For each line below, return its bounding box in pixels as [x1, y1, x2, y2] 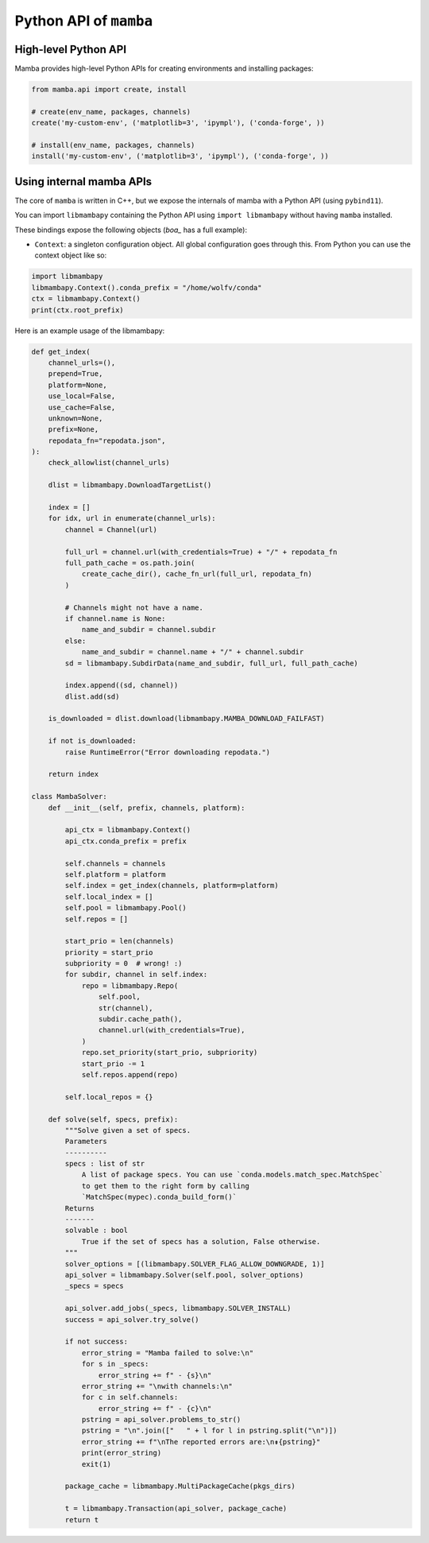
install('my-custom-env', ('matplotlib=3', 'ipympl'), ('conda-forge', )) [31, 152, 330, 161]
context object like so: [34, 250, 107, 260]
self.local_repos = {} [64, 1092, 154, 1101]
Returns [64, 1204, 95, 1212]
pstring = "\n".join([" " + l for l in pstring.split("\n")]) [81, 1426, 338, 1435]
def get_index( [31, 347, 91, 356]
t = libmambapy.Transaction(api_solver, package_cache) [64, 1504, 288, 1514]
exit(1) [81, 1460, 111, 1468]
